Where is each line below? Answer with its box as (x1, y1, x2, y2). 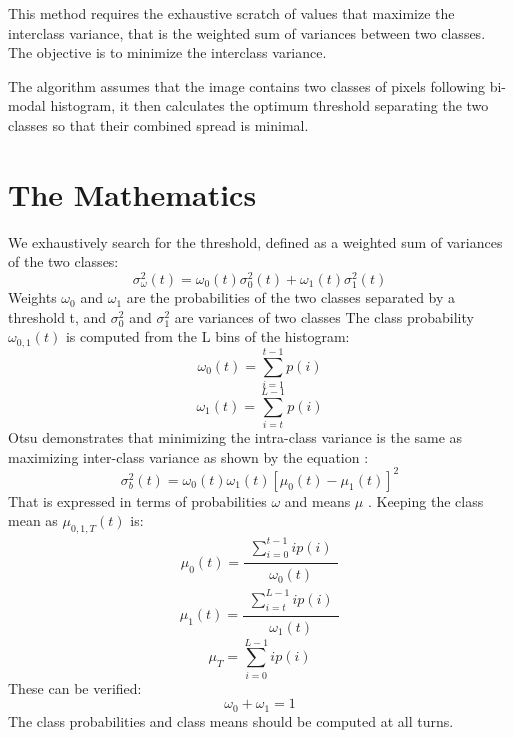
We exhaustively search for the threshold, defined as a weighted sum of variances (8, 231, 503, 252)
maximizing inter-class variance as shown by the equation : (8, 446, 369, 467)
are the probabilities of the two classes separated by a (126, 287, 456, 308)
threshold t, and (8, 306, 107, 327)
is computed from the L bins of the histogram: (65, 326, 350, 347)
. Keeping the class (367, 490, 484, 511)
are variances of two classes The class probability (174, 306, 474, 327)
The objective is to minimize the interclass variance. (8, 42, 327, 63)
